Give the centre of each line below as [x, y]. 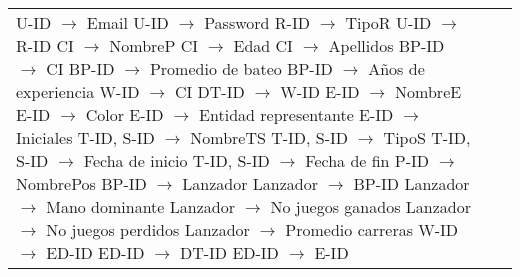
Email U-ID [127, 22]
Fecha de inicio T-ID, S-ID [176, 160]
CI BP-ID [80, 68]
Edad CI [263, 45]
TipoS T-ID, [427, 137]
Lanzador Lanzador [250, 183]
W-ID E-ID [320, 91]
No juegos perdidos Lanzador [148, 229]
